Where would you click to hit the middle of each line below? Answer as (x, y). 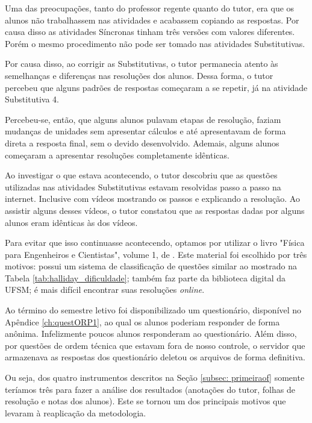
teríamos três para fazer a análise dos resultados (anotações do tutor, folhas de (150, 389)
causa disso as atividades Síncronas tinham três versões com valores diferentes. (150, 32)
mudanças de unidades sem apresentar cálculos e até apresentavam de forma (145, 131)
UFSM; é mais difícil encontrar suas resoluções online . (105, 290)
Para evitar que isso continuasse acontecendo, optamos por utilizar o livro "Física (155, 243)
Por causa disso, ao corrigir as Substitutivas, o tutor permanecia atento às (142, 64)
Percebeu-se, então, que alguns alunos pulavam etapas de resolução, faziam (143, 119)
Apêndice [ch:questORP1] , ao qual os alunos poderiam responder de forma (142, 321)
